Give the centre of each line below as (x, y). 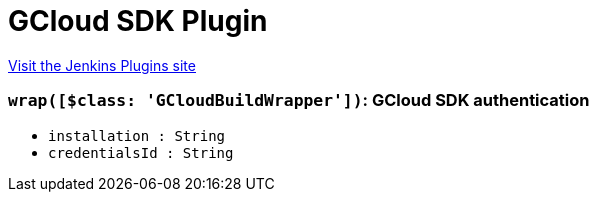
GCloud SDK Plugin (138, 21)
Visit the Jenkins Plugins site (102, 65)
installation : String (137, 135)
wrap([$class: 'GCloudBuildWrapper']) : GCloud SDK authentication (299, 100)
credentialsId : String (141, 152)
